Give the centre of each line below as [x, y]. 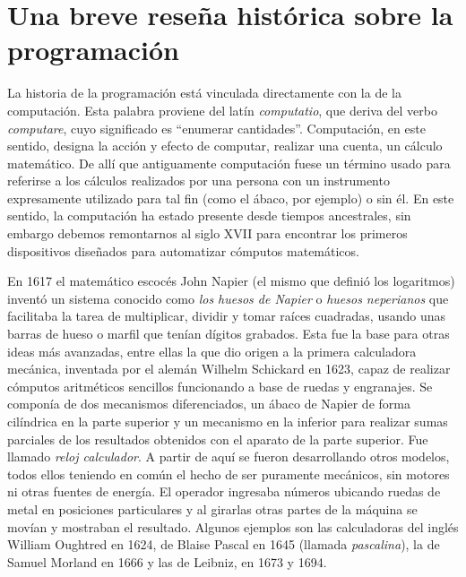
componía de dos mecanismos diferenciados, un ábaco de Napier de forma [209, 404]
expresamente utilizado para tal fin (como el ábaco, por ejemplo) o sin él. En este [231, 198]
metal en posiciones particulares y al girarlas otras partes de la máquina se [212, 508]
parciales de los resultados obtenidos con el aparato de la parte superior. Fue [218, 439]
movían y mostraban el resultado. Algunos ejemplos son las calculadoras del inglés [233, 526]
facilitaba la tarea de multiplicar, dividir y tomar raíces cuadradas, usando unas [227, 316]
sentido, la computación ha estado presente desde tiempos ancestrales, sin [209, 215]
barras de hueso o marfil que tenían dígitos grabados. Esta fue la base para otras [229, 334]
